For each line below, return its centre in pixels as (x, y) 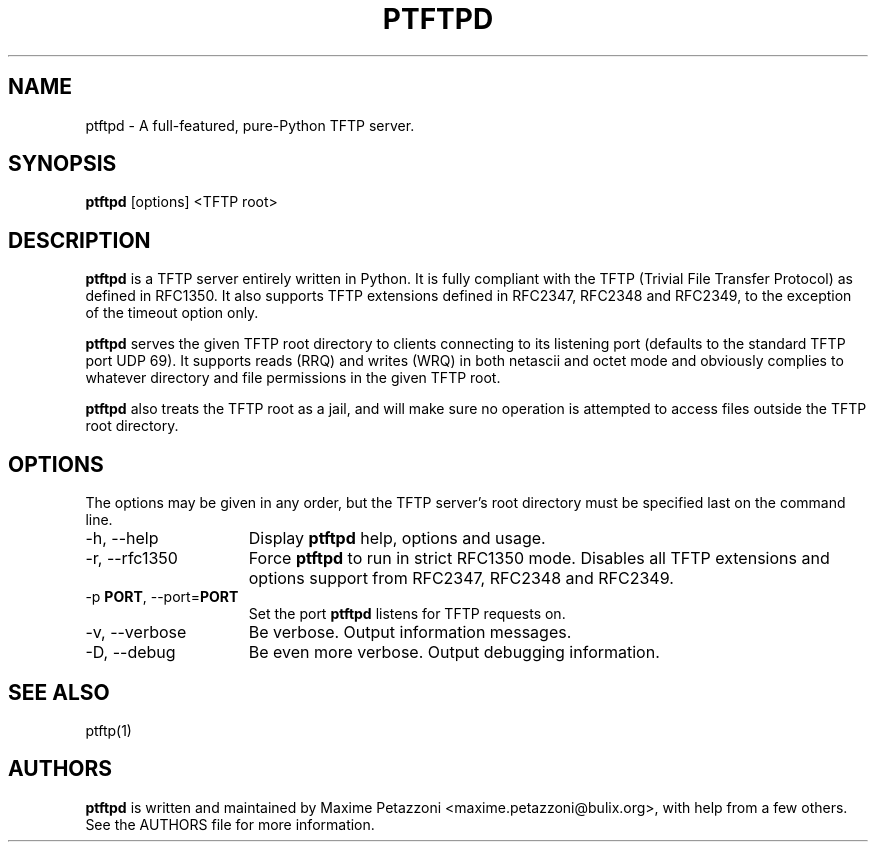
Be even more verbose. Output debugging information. (454, 652)
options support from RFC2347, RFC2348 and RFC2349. (461, 578)
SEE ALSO (59, 692)
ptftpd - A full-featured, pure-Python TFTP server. (250, 125)
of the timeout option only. (172, 313)
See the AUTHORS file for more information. (230, 824)
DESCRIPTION (79, 240)
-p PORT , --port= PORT (162, 597)
